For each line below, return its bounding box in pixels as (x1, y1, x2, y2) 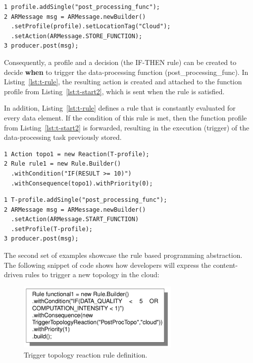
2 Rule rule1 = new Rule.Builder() (4, 160, 121, 168)
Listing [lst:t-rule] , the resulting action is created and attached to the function (4, 76, 242, 87)
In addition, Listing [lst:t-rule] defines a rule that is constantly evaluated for (4, 103, 236, 113)
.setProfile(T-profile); (11, 225, 93, 233)
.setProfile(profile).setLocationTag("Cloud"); (11, 23, 171, 30)
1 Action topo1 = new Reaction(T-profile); (4, 150, 150, 158)
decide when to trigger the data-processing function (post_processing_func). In (4, 66, 249, 77)
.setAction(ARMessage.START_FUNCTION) (11, 216, 139, 223)
